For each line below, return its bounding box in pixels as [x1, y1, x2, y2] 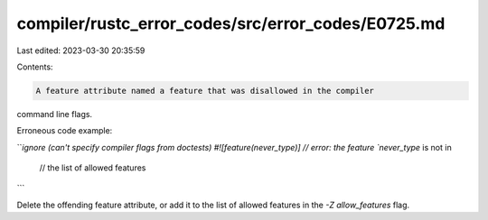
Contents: [16, 61, 53, 72]
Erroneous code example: [16, 125, 113, 136]
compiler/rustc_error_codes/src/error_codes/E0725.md [16, 14, 446, 33]
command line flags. [16, 108, 93, 119]
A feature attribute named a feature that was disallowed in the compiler [35, 86, 375, 96]
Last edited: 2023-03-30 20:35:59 [16, 45, 145, 56]
